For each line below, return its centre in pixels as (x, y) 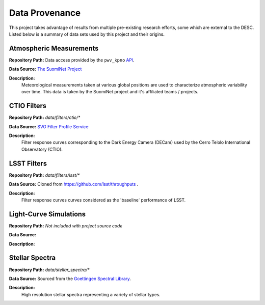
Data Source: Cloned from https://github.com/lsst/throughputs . (74, 184)
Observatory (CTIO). (42, 149)
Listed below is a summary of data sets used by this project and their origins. (87, 34)
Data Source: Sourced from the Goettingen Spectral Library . (70, 278)
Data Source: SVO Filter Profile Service (49, 126)
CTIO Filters (28, 106)
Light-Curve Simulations (47, 214)
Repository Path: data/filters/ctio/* (45, 117)
